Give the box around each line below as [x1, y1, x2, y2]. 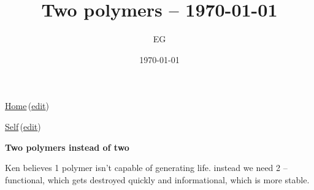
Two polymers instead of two [5, 140, 129, 153]
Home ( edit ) [5, 99, 49, 112]
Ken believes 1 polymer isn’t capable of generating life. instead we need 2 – [5, 161, 288, 174]
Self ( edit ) [5, 120, 41, 132]
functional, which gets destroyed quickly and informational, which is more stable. [5, 173, 310, 186]
